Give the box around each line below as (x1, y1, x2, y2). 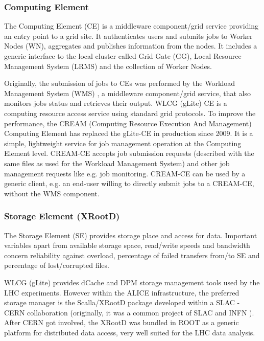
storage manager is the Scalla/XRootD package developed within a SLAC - (4, 297, 240, 308)
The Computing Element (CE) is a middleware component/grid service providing (4, 20, 259, 31)
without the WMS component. (4, 188, 100, 198)
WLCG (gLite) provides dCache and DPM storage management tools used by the (4, 277, 260, 287)
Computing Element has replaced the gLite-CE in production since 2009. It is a (4, 128, 253, 139)
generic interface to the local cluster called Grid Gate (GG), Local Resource (4, 51, 242, 61)
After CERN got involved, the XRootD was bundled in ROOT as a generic (4, 317, 239, 328)
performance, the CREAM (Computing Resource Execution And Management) (4, 118, 252, 128)
